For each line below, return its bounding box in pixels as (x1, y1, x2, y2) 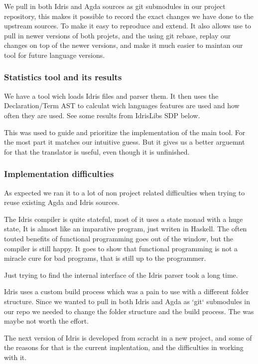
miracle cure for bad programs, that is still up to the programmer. (4, 253, 206, 263)
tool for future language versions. (4, 49, 105, 60)
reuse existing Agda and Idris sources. (4, 197, 120, 207)
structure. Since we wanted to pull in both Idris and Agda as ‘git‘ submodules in (4, 296, 251, 306)
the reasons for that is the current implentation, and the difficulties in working (4, 342, 244, 353)
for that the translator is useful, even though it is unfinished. (4, 146, 190, 157)
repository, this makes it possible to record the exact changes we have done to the (4, 10, 254, 21)
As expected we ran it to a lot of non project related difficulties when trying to (4, 187, 245, 197)
